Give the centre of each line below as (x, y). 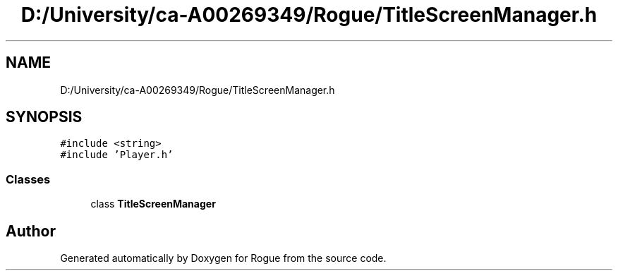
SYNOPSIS (44, 117)
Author (31, 231)
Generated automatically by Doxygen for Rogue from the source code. (223, 258)
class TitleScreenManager (153, 204)
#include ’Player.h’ (117, 155)
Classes (28, 179)
